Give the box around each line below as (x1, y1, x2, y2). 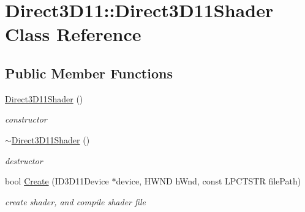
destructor (5, 154, 43, 167)
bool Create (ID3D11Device (5, 175, 109, 187)
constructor (5, 113, 47, 126)
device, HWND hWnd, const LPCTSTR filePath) (116, 175, 301, 187)
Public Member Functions (5, 63, 173, 82)
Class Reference (5, 21, 141, 47)
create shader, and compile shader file (5, 195, 146, 208)
